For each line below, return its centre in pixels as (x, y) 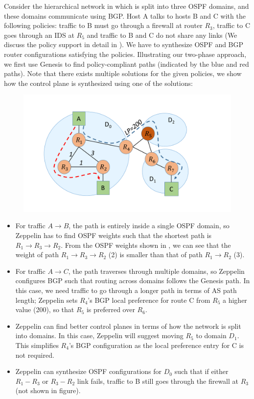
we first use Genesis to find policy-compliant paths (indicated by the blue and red (127, 64)
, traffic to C (231, 25)
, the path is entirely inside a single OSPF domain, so (149, 226)
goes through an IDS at (39, 35)
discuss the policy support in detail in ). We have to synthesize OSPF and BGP (124, 44)
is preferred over (111, 309)
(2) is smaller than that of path (155, 254)
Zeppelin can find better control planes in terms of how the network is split (128, 326)
